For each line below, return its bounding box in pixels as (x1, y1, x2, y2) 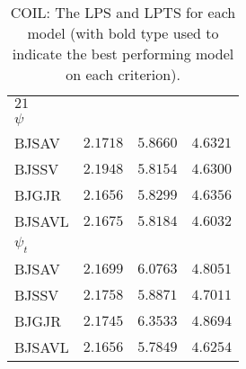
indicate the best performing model (12, 43, 234, 64)
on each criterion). (66, 64, 180, 85)
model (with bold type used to (27, 22, 219, 43)
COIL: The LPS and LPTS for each (10, 2, 236, 22)
